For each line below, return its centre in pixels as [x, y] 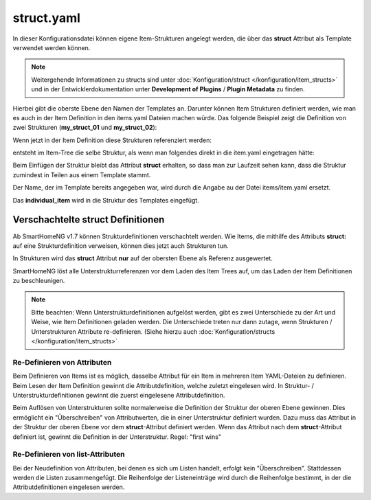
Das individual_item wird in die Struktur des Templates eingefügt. [106, 200]
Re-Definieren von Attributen [62, 362]
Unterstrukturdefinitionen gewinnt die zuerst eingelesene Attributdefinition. [119, 395]
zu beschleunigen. [39, 281]
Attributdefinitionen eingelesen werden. [69, 487]
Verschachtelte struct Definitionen [89, 220]
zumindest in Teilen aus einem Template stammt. [82, 174]
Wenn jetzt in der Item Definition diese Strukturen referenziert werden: [112, 140]
